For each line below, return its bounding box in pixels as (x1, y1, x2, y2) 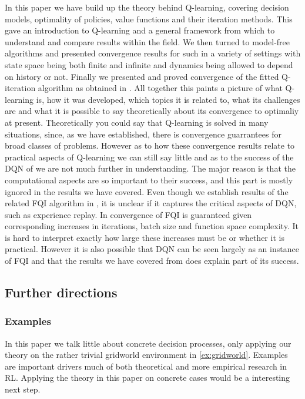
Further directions (5, 283, 118, 301)
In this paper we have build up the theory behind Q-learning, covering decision (5, 1, 289, 13)
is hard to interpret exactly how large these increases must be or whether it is (5, 231, 284, 243)
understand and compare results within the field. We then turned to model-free (5, 35, 290, 48)
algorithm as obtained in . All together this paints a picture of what (38, 82, 283, 94)
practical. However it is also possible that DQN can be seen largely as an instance (5, 243, 299, 255)
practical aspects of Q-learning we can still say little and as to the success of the (5, 150, 294, 163)
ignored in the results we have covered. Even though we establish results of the (5, 185, 289, 197)
